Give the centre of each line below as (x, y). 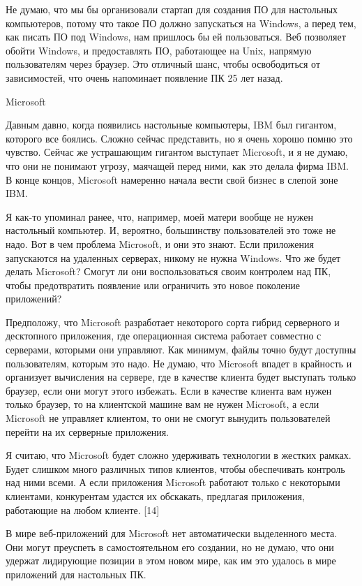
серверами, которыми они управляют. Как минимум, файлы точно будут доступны (181, 350)
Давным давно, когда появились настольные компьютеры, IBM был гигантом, (171, 125)
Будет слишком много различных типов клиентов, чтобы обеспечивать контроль (175, 468)
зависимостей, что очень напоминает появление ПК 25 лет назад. (144, 77)
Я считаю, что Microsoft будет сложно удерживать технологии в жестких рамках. (179, 455)
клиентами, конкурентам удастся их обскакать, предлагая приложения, (155, 496)
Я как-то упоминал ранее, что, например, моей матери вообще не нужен (159, 216)
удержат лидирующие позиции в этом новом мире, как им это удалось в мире (171, 561)
